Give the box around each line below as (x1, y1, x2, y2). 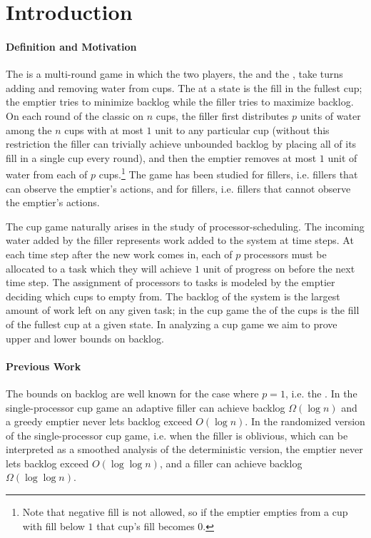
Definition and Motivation (6, 39, 137, 54)
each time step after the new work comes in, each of (6, 246, 233, 261)
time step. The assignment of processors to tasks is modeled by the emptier (6, 275, 335, 290)
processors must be (243, 246, 327, 261)
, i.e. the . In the (285, 385, 357, 400)
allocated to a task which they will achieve (6, 260, 192, 275)
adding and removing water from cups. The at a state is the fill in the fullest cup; (6, 80, 362, 95)
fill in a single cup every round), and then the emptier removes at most (6, 150, 317, 165)
